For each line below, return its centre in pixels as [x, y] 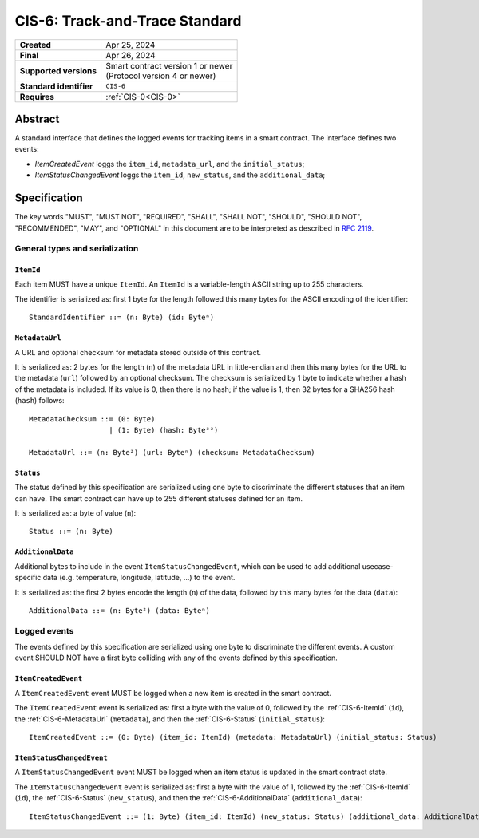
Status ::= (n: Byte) [71, 532]
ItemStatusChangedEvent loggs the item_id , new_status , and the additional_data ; [180, 175]
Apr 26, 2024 [130, 55]
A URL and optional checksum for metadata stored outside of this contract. [138, 352]
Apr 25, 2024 [130, 45]
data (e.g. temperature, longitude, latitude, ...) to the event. [139, 578]
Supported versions [58, 70]
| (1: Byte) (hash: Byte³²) [164, 430]
